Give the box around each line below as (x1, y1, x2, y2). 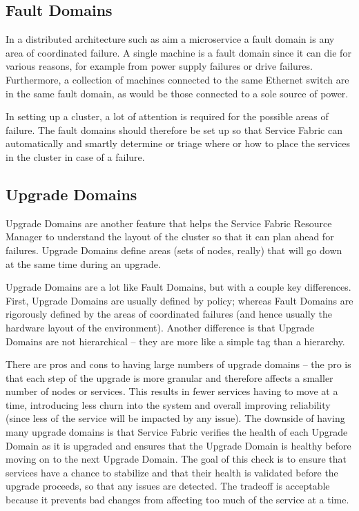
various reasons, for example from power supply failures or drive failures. (6, 59, 313, 73)
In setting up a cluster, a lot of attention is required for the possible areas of (6, 109, 329, 124)
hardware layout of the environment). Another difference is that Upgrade (6, 320, 315, 334)
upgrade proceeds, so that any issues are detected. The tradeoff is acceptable (6, 479, 330, 493)
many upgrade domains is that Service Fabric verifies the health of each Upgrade (6, 425, 348, 439)
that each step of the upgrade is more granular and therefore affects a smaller (6, 370, 333, 385)
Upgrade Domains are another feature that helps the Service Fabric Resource (6, 215, 332, 230)
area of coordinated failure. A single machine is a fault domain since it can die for (6, 45, 351, 59)
